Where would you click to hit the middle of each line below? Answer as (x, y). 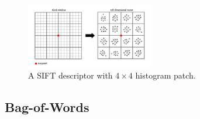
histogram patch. (165, 75)
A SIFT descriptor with (70, 75)
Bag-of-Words (47, 106)
